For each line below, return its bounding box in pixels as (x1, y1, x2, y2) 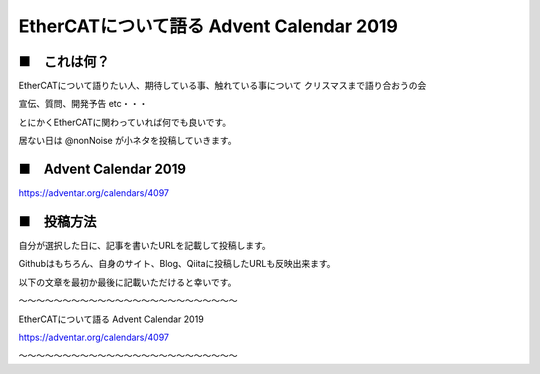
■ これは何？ (18, 53, 110, 70)
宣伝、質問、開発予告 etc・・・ (18, 98, 149, 110)
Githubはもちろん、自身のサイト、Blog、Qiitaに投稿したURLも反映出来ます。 (18, 258, 336, 270)
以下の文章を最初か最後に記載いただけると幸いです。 (18, 276, 237, 288)
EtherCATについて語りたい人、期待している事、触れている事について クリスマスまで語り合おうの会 (18, 80, 427, 92)
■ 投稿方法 (18, 213, 97, 230)
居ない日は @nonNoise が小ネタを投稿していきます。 (18, 135, 237, 147)
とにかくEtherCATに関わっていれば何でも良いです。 (18, 116, 232, 128)
